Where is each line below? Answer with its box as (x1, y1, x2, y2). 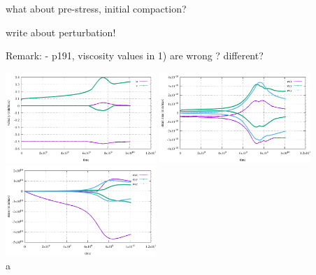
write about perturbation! (6, 24, 116, 39)
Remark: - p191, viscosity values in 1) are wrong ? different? (6, 48, 264, 63)
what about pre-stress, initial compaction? (6, 1, 187, 15)
